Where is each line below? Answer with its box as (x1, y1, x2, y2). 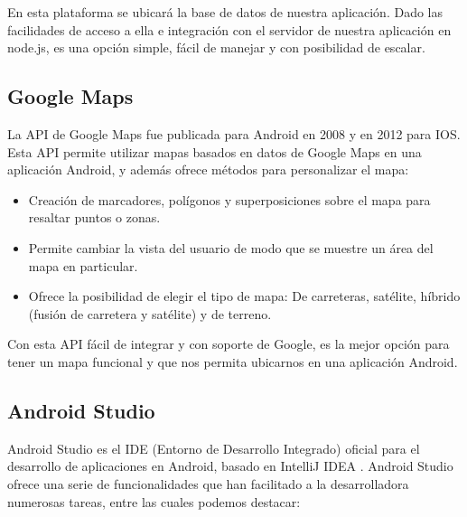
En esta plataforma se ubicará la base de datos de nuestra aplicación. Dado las (7, 3, 444, 21)
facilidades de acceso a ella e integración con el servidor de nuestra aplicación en (7, 20, 452, 39)
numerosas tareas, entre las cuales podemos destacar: (7, 492, 301, 511)
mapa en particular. (28, 256, 138, 275)
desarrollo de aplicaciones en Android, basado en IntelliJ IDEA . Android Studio (7, 456, 453, 475)
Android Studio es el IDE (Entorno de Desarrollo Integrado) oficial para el (7, 438, 420, 457)
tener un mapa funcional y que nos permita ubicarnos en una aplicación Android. (7, 352, 458, 371)
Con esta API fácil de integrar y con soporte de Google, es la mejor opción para (7, 334, 450, 353)
